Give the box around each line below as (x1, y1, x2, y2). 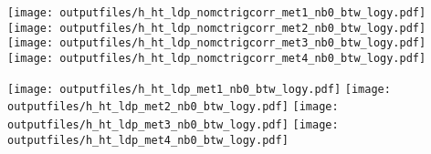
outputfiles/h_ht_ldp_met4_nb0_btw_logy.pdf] (7, 133, 289, 147)
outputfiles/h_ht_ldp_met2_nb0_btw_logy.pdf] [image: (7, 100, 339, 114)
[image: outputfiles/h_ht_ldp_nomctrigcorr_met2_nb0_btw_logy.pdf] (7, 21, 426, 35)
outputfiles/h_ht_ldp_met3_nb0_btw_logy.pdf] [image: (7, 118, 339, 131)
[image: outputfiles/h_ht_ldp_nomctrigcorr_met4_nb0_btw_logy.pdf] (7, 51, 426, 65)
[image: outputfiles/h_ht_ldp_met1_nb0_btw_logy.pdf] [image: (7, 82, 391, 96)
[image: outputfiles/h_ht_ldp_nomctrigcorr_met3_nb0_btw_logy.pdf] (7, 36, 426, 50)
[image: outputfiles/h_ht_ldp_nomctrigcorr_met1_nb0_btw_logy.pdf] (7, 6, 426, 19)
